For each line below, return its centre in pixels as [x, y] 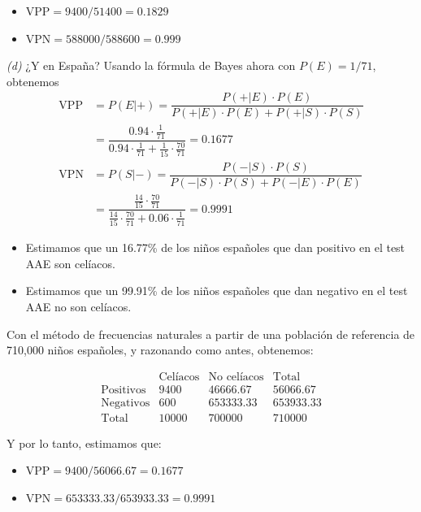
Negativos [126, 403]
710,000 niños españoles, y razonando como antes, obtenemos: [160, 350]
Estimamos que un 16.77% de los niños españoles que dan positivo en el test [215, 247]
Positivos [124, 390]
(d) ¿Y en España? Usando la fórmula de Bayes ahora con [151, 65]
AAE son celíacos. [70, 263]
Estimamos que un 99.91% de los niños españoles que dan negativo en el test [217, 291]
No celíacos [236, 377]
